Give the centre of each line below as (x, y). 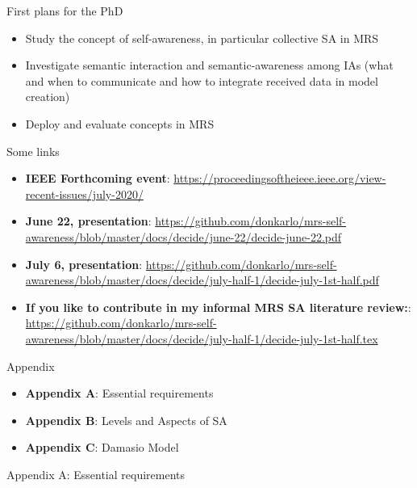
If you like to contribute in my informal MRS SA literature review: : (218, 307)
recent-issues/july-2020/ (84, 194)
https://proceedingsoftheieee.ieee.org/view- (280, 178)
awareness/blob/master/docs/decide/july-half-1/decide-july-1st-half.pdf (202, 280)
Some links (33, 151)
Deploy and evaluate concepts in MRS (120, 123)
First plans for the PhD (65, 11)
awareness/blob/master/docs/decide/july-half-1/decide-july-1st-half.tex (202, 338)
